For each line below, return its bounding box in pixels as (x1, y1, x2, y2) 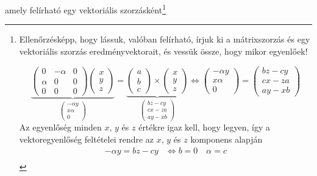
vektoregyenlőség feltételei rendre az (19, 133, 154, 146)
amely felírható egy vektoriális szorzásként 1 (5, 2, 166, 16)
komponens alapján (190, 133, 263, 146)
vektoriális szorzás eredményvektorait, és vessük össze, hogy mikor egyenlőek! (19, 44, 308, 57)
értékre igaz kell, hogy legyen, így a (138, 121, 271, 134)
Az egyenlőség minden (19, 121, 102, 134)
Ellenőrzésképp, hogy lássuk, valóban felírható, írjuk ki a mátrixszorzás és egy (19, 33, 310, 46)
